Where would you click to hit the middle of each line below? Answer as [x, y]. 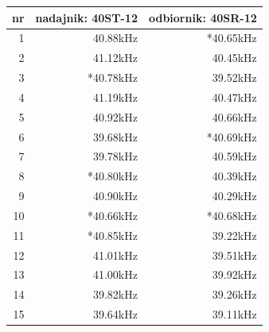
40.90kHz [115, 196]
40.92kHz [115, 116]
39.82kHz [115, 294]
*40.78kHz [112, 77]
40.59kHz [234, 156]
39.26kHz [234, 294]
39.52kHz [234, 77]
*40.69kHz [232, 136]
